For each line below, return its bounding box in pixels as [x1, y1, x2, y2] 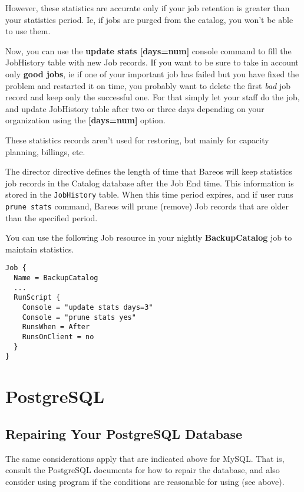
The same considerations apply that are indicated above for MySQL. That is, [5, 452, 285, 464]
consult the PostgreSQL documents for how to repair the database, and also [5, 464, 280, 476]
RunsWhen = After [22, 323, 90, 332]
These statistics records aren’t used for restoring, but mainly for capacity [5, 133, 269, 146]
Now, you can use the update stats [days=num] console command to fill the [5, 44, 292, 57]
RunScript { [14, 293, 61, 302]
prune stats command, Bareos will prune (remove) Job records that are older [5, 199, 289, 212]
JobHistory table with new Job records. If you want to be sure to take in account [5, 56, 299, 68]
